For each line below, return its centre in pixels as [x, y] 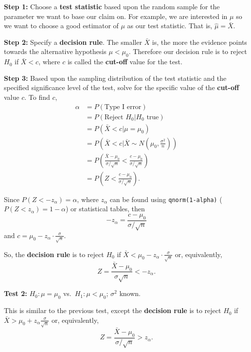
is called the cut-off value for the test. [125, 62]
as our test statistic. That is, [170, 26]
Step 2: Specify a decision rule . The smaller [73, 42]
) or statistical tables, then [105, 209]
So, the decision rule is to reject [54, 254]
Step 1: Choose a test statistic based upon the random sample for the [112, 6]
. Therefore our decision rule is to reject [188, 51]
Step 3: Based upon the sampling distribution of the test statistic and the [115, 78]
